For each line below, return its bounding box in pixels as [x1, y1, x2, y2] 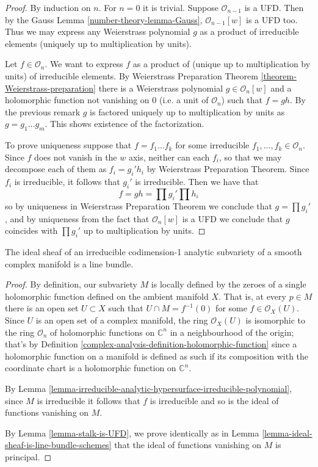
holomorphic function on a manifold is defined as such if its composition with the [5, 349, 309, 362]
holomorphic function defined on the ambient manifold [5, 289, 209, 302]
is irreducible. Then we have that [135, 175, 259, 188]
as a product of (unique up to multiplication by [132, 57, 311, 70]
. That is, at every [219, 289, 286, 302]
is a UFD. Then [244, 1, 304, 13]
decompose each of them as [5, 162, 107, 175]
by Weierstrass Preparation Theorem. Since [146, 162, 309, 175]
